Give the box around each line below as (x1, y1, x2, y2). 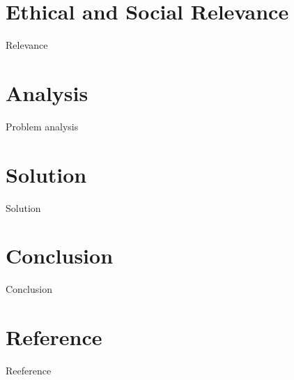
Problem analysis (6, 119, 79, 133)
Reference (6, 323, 102, 351)
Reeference (6, 363, 52, 377)
